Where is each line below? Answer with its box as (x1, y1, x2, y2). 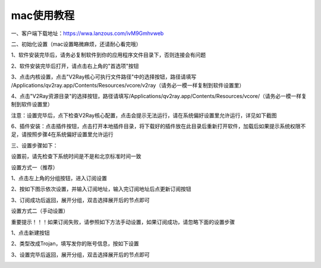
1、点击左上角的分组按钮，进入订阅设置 (11, 175, 107, 182)
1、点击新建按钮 (11, 229, 50, 236)
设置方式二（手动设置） (11, 207, 68, 215)
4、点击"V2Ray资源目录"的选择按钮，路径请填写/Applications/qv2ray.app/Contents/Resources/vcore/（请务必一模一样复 (11, 92, 307, 99)
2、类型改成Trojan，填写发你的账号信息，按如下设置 (11, 240, 139, 247)
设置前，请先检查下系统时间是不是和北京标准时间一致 (11, 153, 141, 160)
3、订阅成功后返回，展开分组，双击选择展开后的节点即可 (11, 196, 150, 203)
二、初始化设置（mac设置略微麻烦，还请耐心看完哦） (11, 40, 142, 48)
